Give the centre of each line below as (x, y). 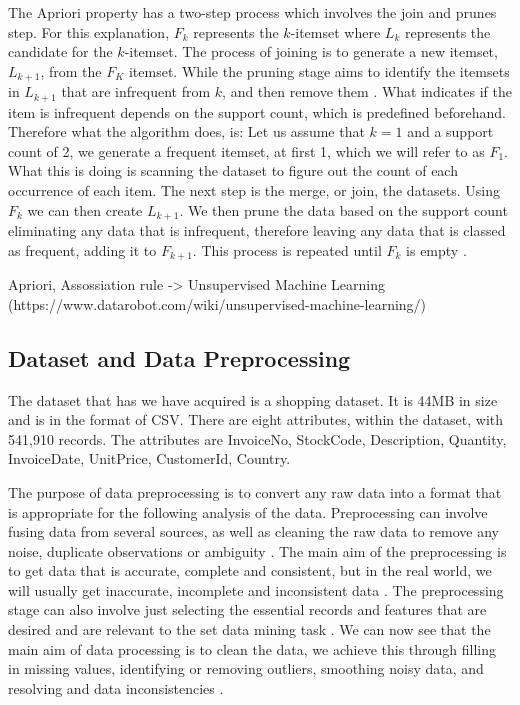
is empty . (436, 249)
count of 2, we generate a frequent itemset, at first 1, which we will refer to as (246, 150)
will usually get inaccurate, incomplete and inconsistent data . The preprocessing (256, 589)
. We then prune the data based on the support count (343, 209)
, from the (71, 70)
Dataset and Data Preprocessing (179, 357)
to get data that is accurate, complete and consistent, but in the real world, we (250, 570)
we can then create (85, 209)
